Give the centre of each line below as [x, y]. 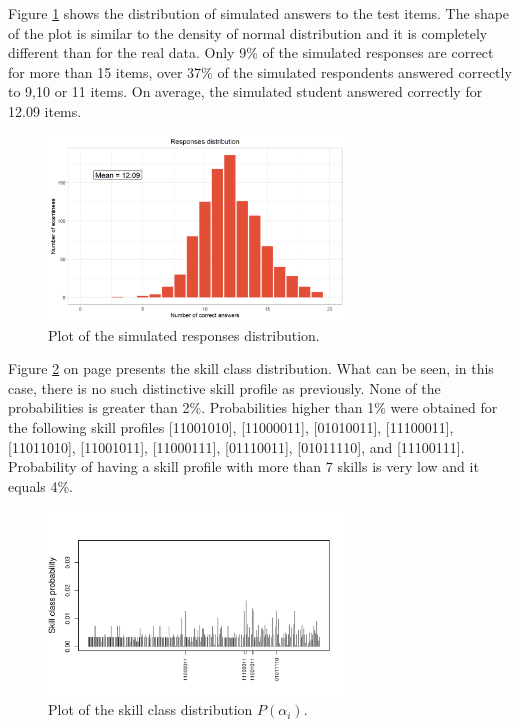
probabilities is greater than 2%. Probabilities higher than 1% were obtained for [253, 407]
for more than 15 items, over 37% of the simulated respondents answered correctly [260, 71]
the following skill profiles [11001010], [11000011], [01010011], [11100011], [231, 427]
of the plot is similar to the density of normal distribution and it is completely [248, 32]
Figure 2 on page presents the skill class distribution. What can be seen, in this [251, 368]
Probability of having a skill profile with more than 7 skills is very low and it [243, 466]
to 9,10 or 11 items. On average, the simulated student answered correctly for [245, 91]
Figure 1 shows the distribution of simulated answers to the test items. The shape [259, 13]
